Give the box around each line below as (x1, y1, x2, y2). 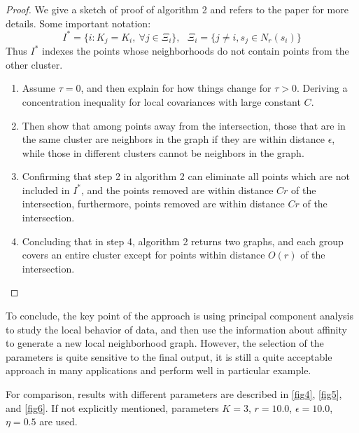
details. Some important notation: (6, 15, 151, 30)
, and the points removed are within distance (81, 182, 274, 197)
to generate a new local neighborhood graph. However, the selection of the (6, 336, 324, 350)
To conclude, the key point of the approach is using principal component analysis (6, 308, 354, 323)
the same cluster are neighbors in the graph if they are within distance (22, 132, 325, 146)
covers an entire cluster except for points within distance (22, 247, 265, 262)
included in (22, 182, 70, 197)
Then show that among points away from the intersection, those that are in (22, 118, 346, 132)
